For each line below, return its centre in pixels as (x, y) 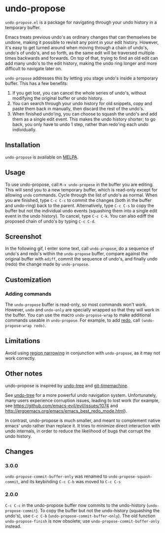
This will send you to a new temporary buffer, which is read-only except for (81, 190)
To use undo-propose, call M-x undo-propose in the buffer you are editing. (80, 184)
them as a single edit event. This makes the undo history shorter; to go (84, 119)
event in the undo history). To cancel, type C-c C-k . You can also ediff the (80, 216)
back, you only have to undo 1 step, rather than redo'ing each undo (80, 124)
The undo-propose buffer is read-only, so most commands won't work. (76, 305)
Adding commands (28, 294)
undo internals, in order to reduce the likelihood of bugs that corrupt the (78, 431)
